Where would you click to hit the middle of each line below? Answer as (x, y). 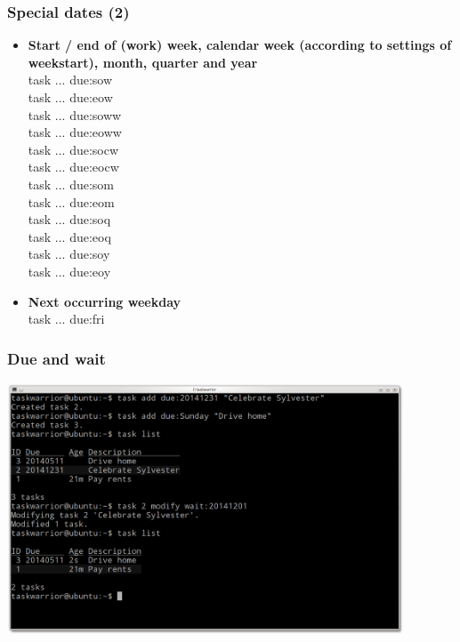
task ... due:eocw (73, 167)
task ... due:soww (75, 114)
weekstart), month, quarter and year (143, 62)
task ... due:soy (69, 254)
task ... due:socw (73, 149)
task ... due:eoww (75, 132)
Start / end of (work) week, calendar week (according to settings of (240, 45)
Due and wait (56, 358)
